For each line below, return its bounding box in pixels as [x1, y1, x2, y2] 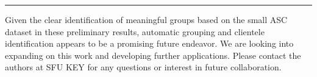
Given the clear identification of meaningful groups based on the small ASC [5, 13, 288, 25]
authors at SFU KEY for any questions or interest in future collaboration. [5, 61, 282, 73]
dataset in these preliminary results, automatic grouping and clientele [5, 25, 265, 38]
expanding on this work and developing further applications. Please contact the [5, 49, 301, 61]
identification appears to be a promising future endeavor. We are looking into [5, 37, 294, 50]
